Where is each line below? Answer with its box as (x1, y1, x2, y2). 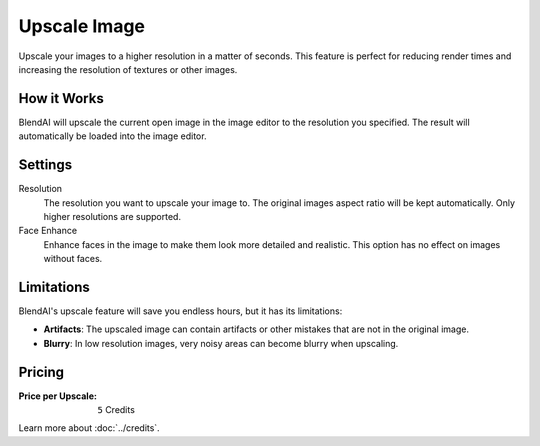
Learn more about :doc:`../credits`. (18, 422, 160, 434)
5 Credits (97, 404, 135, 416)
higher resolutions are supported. (43, 210, 182, 222)
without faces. (43, 253, 103, 265)
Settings (18, 156, 73, 174)
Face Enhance (18, 225, 78, 237)
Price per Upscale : (18, 390, 97, 402)
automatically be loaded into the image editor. (18, 130, 207, 142)
